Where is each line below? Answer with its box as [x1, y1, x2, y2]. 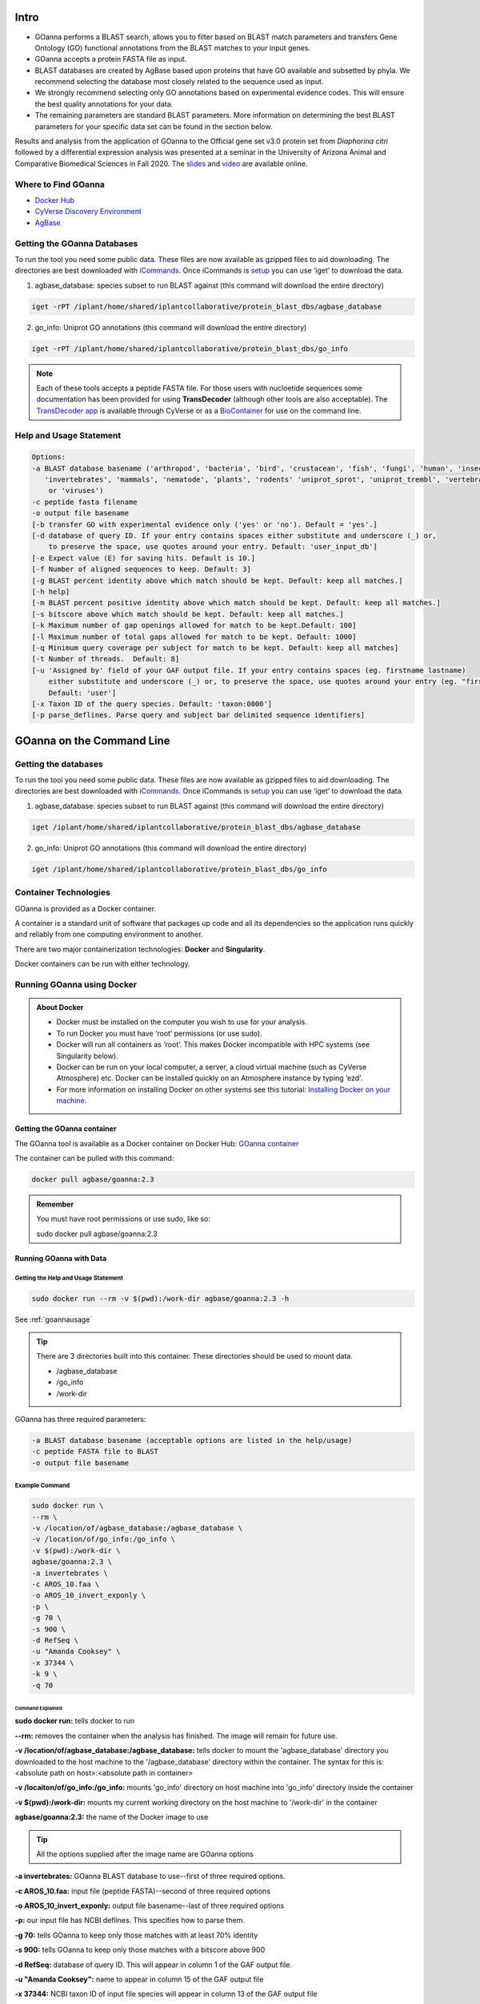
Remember [36, 1199, 74, 1209]
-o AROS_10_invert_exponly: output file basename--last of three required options [14, 1901, 284, 1911]
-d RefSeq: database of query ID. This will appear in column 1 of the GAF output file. [14, 1960, 292, 1970]
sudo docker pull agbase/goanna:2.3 [36, 1229, 158, 1238]
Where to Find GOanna [14, 179, 106, 190]
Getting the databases [14, 758, 103, 770]
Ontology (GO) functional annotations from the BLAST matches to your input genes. [34, 42, 311, 52]
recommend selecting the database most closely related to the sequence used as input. [34, 77, 324, 87]
